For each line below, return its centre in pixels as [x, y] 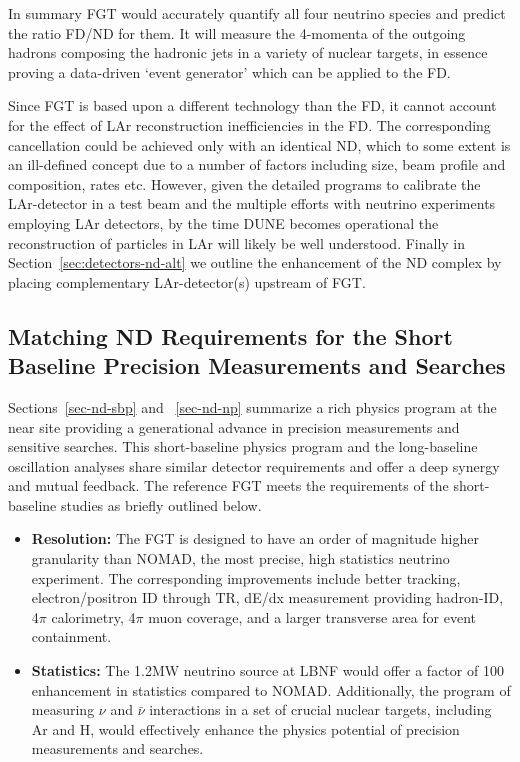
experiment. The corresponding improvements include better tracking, [246, 577]
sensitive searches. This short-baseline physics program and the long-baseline [243, 446]
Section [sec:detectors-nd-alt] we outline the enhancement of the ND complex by [255, 262]
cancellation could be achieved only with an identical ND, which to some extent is [259, 144]
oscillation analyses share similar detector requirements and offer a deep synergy [254, 465]
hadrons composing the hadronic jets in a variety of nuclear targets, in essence [248, 52]
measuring [63, 709]
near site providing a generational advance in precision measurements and [234, 426]
